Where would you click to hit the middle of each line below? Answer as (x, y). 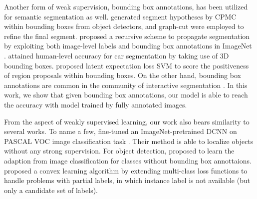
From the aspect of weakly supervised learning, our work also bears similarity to (127, 121)
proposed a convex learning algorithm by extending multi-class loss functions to (126, 170)
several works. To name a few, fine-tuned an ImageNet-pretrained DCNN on (121, 131)
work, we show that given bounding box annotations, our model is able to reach (126, 95)
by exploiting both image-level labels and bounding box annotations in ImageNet (128, 46)
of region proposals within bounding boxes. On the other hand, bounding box (123, 75)
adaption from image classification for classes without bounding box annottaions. (128, 160)
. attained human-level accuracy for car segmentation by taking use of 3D (117, 55)
